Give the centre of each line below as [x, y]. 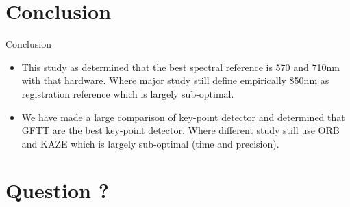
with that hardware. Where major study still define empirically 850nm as [175, 80]
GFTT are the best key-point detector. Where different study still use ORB [180, 130]
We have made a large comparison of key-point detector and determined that [183, 116]
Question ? [57, 190]
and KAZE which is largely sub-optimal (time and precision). [150, 143]
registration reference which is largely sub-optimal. [128, 93]
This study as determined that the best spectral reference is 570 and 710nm [180, 67]
